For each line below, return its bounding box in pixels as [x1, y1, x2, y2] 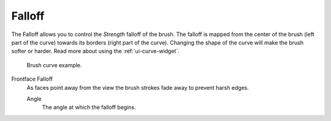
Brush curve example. [26, 61, 82, 68]
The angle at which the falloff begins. [42, 104, 136, 111]
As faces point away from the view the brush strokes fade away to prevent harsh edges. [26, 84, 249, 91]
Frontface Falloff [11, 75, 53, 82]
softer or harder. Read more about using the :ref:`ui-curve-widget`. [11, 48, 180, 55]
